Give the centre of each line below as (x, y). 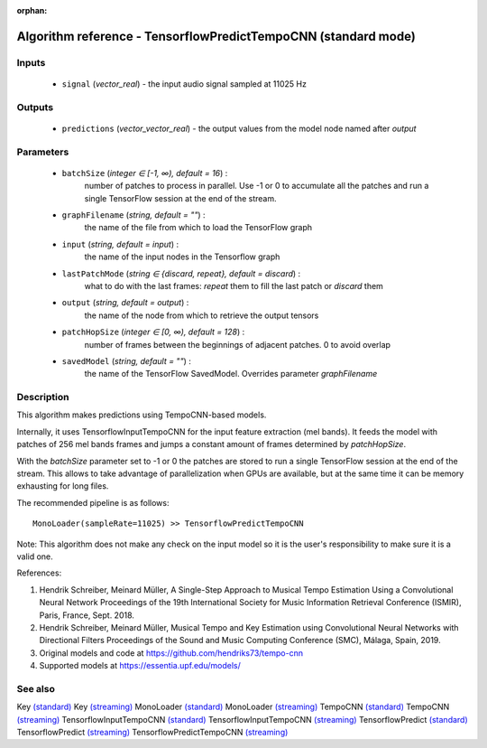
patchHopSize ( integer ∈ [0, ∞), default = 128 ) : (153, 332)
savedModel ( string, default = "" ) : (126, 360)
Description (43, 397)
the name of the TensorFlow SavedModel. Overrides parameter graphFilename (231, 374)
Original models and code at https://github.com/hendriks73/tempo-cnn (171, 653)
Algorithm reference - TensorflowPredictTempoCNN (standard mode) (216, 36)
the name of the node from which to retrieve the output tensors (202, 315)
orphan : (32, 10)
